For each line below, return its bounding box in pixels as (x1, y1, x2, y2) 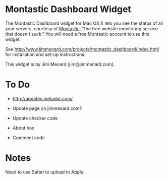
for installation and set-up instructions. (5, 51, 86, 57)
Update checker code (12, 115, 58, 121)
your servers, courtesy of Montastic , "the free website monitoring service (5, 25, 158, 31)
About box (12, 125, 34, 131)
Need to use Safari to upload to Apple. (5, 169, 85, 175)
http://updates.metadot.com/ (12, 95, 73, 101)
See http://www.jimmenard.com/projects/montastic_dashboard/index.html (5, 46, 159, 52)
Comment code (12, 135, 45, 141)
